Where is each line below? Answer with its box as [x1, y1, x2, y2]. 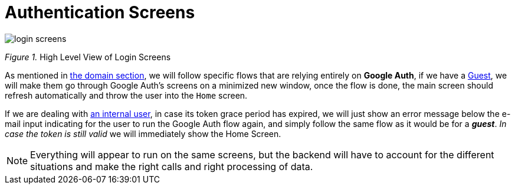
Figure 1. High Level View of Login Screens [5, 51, 171, 62]
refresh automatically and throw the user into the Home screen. [5, 90, 248, 100]
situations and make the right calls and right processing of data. [30, 160, 313, 172]
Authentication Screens [5, 2, 195, 22]
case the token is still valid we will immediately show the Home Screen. [5, 128, 281, 139]
